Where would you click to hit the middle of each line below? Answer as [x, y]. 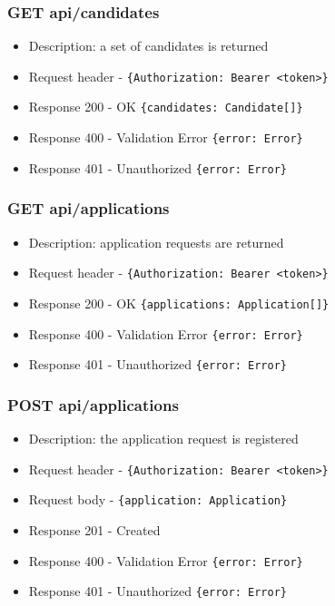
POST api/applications [93, 404]
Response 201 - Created [94, 530]
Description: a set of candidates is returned [148, 46]
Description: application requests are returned [156, 242]
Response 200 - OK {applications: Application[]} [179, 303]
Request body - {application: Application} [158, 499]
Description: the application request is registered [163, 439]
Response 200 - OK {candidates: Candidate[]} [166, 107]
